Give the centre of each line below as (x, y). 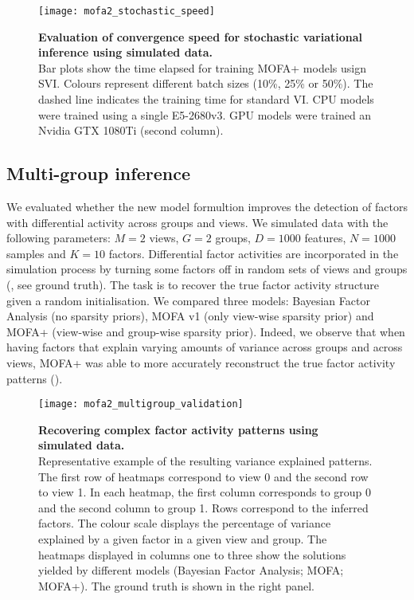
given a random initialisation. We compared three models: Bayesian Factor (188, 300)
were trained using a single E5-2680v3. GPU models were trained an (205, 114)
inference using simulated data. (125, 52)
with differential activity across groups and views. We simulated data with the (197, 222)
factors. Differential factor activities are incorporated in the (254, 253)
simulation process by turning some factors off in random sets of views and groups (207, 269)
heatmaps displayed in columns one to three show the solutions (192, 554)
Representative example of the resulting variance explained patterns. (205, 460)
